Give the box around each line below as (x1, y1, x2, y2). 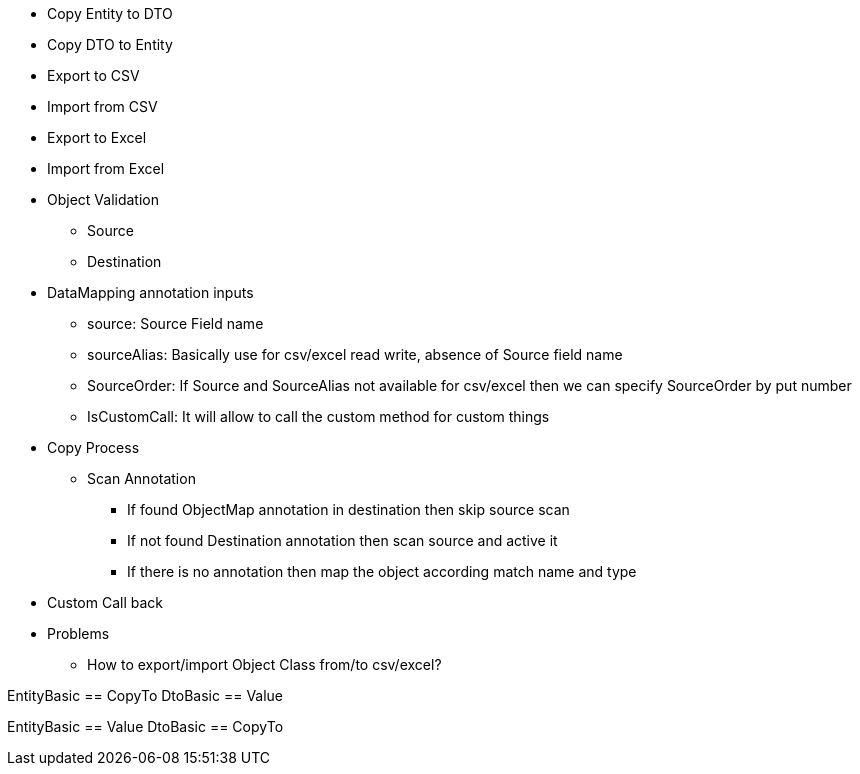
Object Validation (47, 191, 160, 208)
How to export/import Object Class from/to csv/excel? (87, 656, 442, 673)
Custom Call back (47, 594, 163, 611)
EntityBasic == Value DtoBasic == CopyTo (7, 718, 284, 735)
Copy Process (47, 439, 140, 456)
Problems (47, 625, 110, 642)
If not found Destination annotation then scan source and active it (127, 532, 558, 549)
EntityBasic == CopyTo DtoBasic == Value (7, 687, 284, 704)
